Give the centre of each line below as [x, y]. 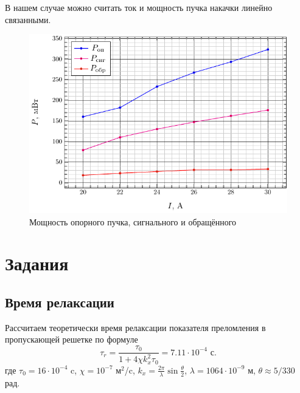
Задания [37, 263]
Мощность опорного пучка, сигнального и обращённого [133, 221]
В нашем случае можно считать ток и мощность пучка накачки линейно [139, 7]
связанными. [28, 19]
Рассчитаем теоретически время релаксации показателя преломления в [135, 327]
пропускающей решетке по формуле [72, 339]
